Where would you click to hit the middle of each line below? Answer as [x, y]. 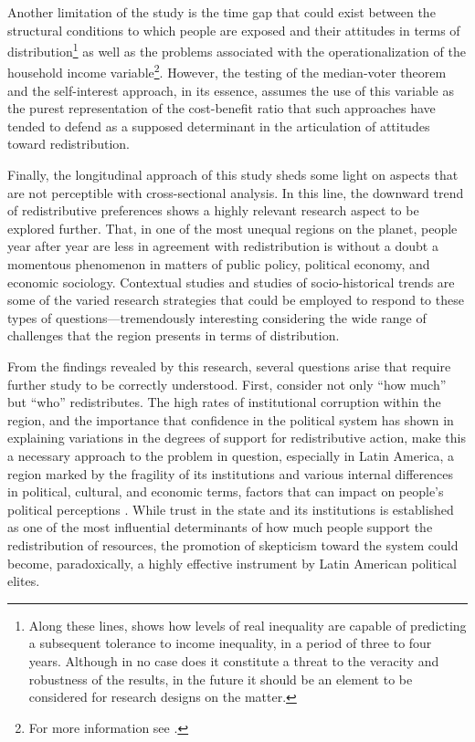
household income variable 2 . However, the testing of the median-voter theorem [227, 71]
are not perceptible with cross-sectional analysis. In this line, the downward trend [236, 192]
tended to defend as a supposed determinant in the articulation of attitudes [219, 125]
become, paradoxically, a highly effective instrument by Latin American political [232, 563]
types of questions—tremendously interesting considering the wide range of [217, 317]
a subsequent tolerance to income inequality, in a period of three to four [230, 643]
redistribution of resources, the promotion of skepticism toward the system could [233, 544]
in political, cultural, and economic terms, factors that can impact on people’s [226, 491]
